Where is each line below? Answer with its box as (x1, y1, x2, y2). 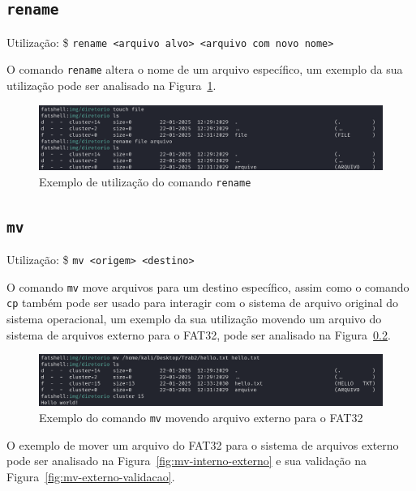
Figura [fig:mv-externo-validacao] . (6, 468, 175, 485)
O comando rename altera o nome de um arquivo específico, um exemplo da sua (6, 61, 403, 78)
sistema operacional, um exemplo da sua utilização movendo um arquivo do (6, 310, 382, 327)
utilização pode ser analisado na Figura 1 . (6, 77, 217, 94)
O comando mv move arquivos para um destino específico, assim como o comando (6, 278, 410, 295)
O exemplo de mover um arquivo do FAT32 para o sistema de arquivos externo (6, 436, 399, 453)
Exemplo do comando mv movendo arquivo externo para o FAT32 (39, 408, 363, 425)
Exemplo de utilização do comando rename (39, 173, 251, 190)
